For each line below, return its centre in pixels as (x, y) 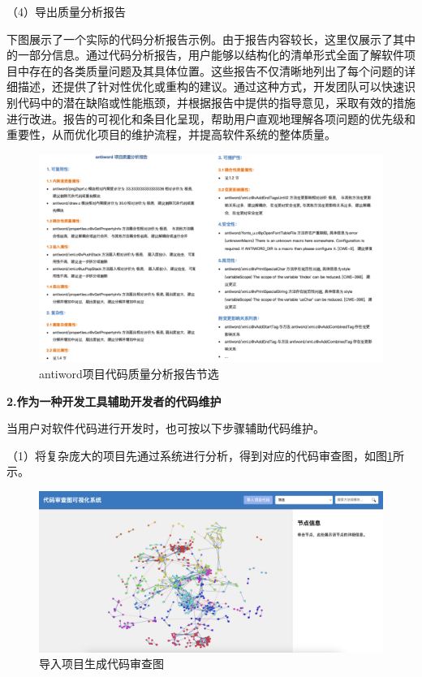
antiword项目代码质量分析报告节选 (129, 374)
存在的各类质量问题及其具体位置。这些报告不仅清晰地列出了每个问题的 (216, 70)
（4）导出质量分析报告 (66, 11)
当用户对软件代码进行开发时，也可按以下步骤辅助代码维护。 (166, 428)
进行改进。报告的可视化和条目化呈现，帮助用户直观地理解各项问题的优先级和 (211, 118)
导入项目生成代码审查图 (101, 664)
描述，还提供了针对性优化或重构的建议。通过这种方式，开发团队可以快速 (211, 86)
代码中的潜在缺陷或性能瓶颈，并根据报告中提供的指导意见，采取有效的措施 (216, 102)
